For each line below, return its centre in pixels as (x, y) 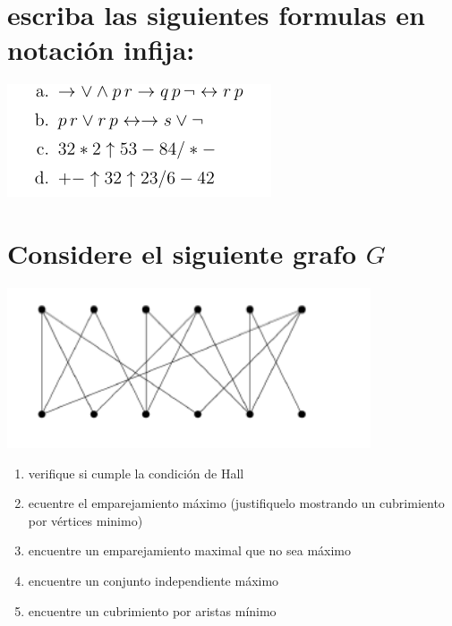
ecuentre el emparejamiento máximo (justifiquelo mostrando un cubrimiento (236, 503)
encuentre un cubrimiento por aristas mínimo (152, 610)
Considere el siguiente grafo (182, 254)
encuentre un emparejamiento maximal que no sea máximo (190, 550)
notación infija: (101, 50)
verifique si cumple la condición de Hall (136, 473)
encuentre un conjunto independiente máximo (154, 580)
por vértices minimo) (85, 520)
